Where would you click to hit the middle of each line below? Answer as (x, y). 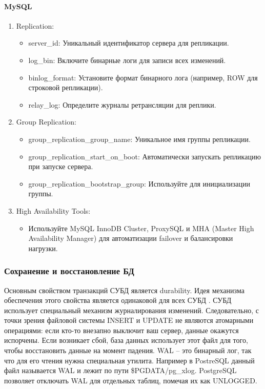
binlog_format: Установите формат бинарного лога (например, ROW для (143, 77)
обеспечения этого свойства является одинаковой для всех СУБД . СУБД (118, 300)
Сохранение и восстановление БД (69, 271)
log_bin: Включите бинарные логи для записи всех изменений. (127, 60)
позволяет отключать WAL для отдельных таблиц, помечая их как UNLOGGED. (131, 380)
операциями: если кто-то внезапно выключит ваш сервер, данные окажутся (121, 330)
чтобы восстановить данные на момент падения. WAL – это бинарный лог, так (128, 350)
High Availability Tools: (53, 210)
